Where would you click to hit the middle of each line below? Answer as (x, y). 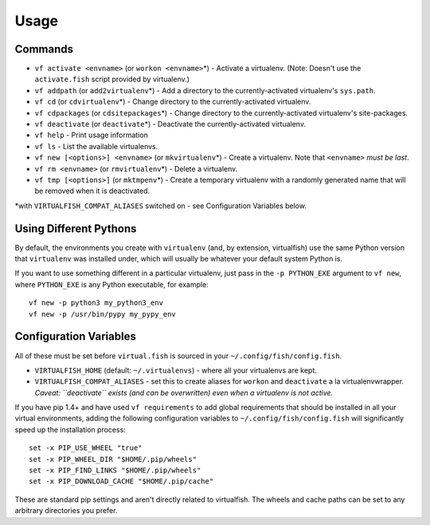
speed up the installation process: (70, 429)
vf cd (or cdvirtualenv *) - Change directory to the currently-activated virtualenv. (173, 102)
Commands (44, 49)
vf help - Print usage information (92, 135)
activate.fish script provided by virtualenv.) (112, 79)
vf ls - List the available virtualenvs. (96, 146)
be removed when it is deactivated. (92, 191)
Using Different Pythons (76, 229)
